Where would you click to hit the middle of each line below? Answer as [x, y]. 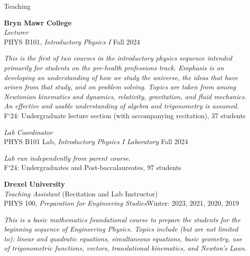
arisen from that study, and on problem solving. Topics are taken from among [120, 87]
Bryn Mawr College [38, 22]
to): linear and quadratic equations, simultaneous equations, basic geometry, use [123, 238]
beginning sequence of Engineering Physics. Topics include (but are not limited [121, 229]
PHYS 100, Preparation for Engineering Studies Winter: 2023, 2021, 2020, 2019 [122, 203]
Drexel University [35, 183]
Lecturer [16, 32]
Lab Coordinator [28, 132]
